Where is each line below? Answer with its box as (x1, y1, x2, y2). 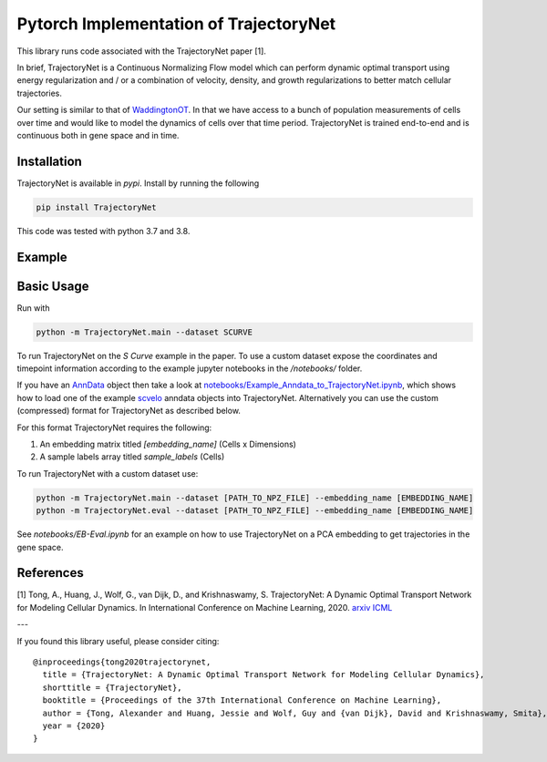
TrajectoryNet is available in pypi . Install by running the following (16, 178, 260, 189)
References (16, 565, 84, 581)
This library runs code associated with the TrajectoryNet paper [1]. (16, 46, 266, 57)
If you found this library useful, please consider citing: (16, 635, 220, 646)
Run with (16, 302, 50, 314)
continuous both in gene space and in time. (16, 129, 180, 140)
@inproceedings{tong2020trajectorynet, (33, 657, 212, 667)
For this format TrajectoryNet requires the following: (16, 422, 212, 433)
